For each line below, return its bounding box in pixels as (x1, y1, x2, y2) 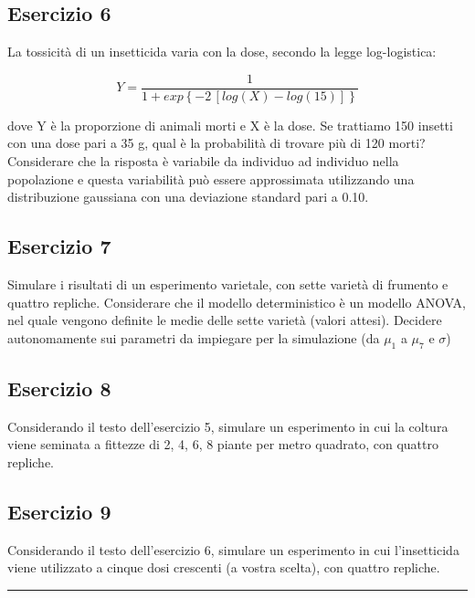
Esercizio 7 (7, 232, 111, 260)
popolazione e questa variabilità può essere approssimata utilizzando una (7, 169, 415, 188)
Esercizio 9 (7, 497, 111, 525)
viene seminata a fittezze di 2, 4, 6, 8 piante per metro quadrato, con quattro (7, 435, 438, 454)
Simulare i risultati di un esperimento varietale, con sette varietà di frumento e (7, 275, 449, 294)
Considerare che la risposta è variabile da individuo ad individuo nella (7, 152, 399, 171)
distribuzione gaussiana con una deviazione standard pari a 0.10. (7, 187, 369, 206)
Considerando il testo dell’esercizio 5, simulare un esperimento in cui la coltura (7, 416, 449, 435)
